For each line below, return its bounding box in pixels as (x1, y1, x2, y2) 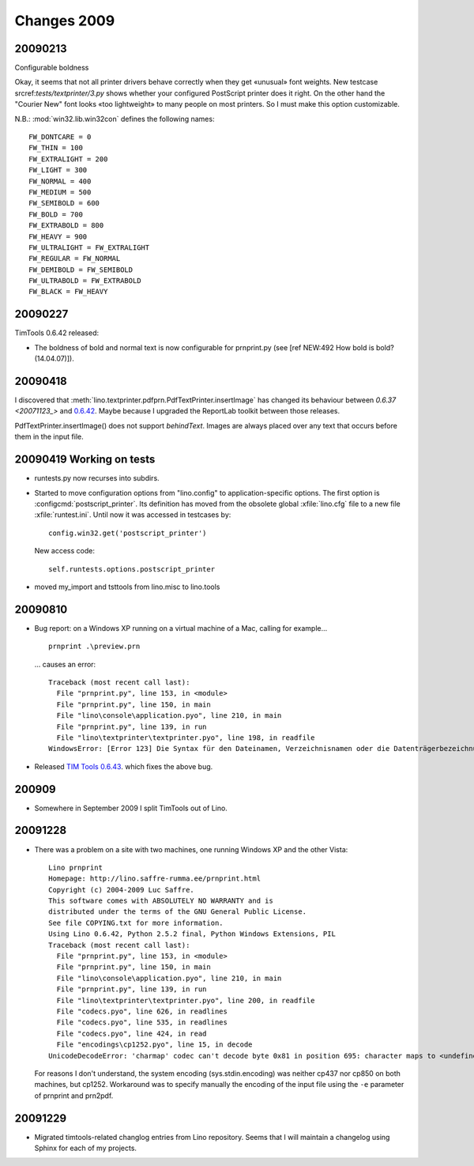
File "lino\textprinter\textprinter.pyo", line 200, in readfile (56, 996, 315, 1005)
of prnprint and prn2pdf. (34, 1091, 114, 1100)
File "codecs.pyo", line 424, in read (56, 1028, 207, 1038)
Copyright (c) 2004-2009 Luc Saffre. (48, 885, 195, 894)
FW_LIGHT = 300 (28, 166, 88, 175)
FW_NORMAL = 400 (28, 176, 92, 186)
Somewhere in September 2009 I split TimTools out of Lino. (34, 803, 228, 813)
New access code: (34, 546, 95, 556)
